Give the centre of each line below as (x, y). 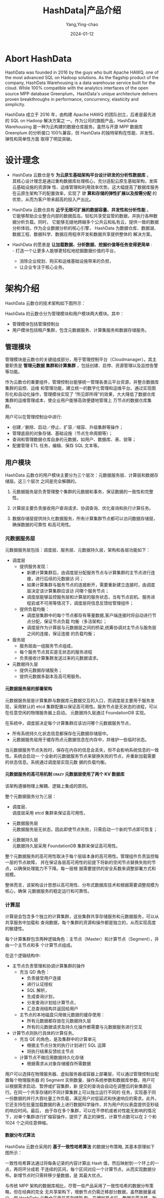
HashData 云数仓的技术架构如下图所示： (46, 303)
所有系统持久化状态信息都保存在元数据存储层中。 (61, 733)
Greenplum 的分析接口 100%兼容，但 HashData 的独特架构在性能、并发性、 (81, 132)
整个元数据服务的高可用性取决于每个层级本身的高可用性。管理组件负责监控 (80, 856)
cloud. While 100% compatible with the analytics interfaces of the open (77, 88)
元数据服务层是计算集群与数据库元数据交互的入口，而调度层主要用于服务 (78, 700)
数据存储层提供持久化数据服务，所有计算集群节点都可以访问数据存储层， (85, 518)
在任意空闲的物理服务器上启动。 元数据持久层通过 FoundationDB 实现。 (77, 712)
